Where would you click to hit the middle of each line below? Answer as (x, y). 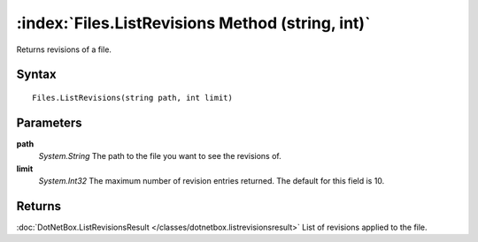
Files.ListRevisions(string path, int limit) (133, 98)
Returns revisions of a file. (64, 49)
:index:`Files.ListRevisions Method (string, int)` (193, 23)
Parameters (49, 122)
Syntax (36, 75)
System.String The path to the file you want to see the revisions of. (160, 156)
